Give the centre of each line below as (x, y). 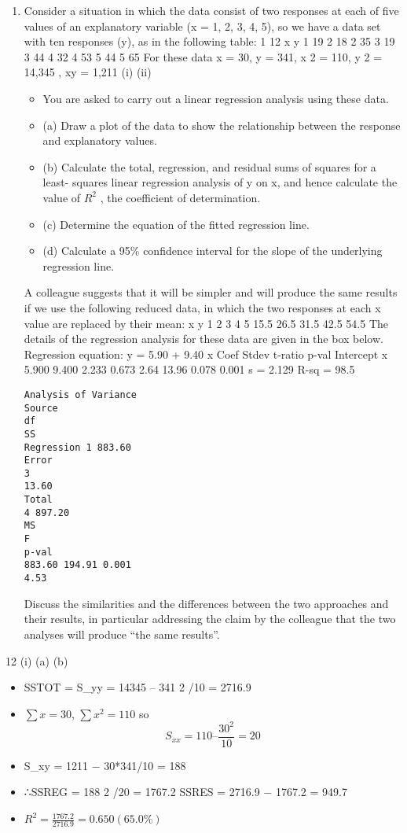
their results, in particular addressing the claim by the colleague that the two (210, 619)
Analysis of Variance (80, 394)
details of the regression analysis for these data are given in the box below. (203, 339)
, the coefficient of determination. (180, 197)
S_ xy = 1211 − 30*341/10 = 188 (105, 765)
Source (41, 408)
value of (62, 197)
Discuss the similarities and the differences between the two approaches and (206, 603)
